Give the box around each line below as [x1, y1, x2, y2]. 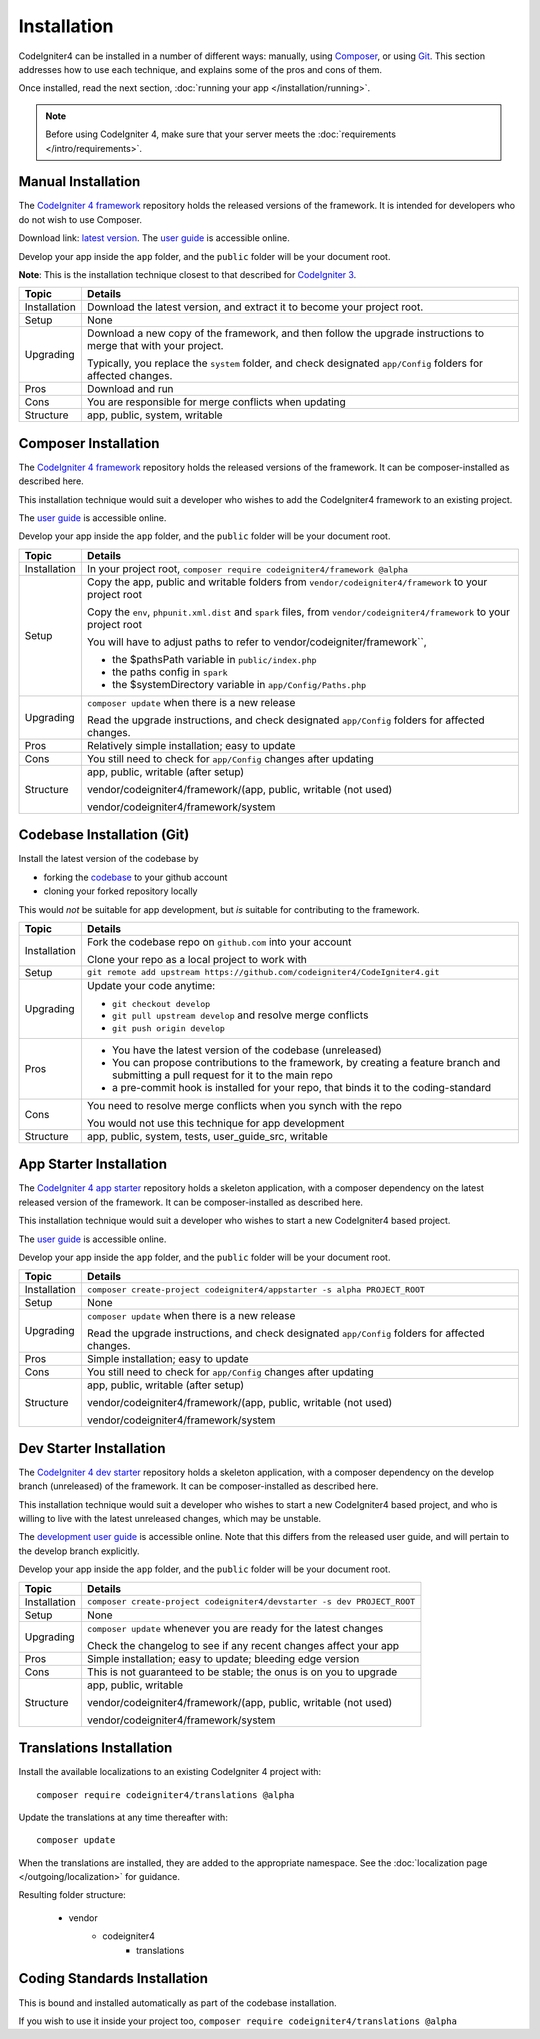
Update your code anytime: [86, 978, 216, 992]
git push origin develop [111, 1023, 225, 1034]
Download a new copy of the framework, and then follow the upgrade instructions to [86, 326, 485, 340]
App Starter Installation [18, 1156, 167, 1173]
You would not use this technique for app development [86, 1116, 345, 1130]
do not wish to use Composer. [18, 213, 142, 225]
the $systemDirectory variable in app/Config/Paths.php [111, 677, 367, 691]
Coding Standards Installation [18, 1970, 209, 1987]
